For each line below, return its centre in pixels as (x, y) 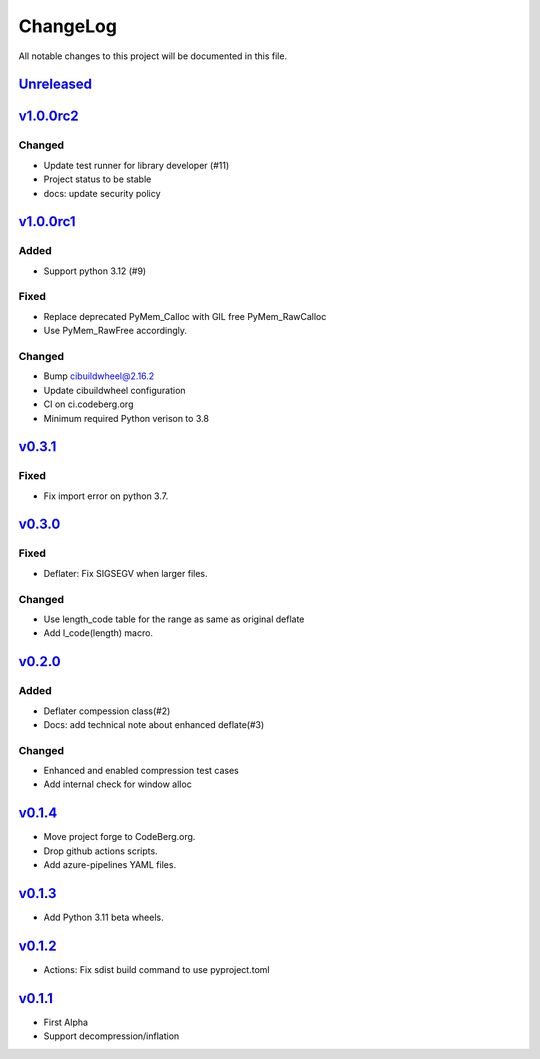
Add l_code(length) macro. (98, 633)
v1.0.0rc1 (47, 221)
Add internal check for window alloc (117, 784)
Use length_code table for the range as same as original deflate (174, 619)
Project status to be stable (97, 179)
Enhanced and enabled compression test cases (141, 771)
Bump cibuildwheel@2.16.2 (99, 376)
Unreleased (55, 84)
